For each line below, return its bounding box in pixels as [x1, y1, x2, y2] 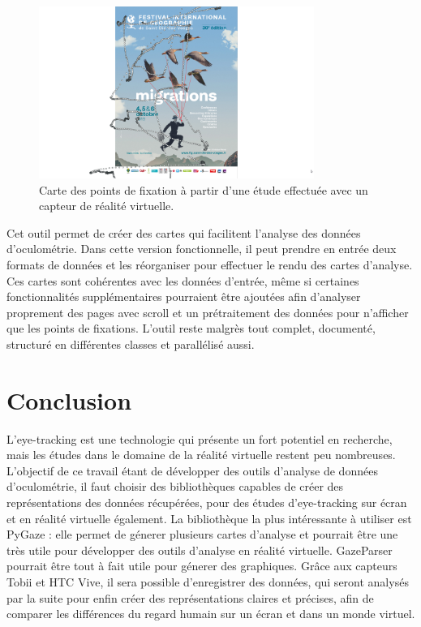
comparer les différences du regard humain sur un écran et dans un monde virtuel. [6, 605, 415, 622]
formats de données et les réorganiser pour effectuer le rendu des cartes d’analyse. [6, 256, 413, 273]
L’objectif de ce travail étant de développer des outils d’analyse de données [6, 462, 378, 479]
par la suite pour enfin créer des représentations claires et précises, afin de [6, 589, 374, 606]
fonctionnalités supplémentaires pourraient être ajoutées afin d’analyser [6, 288, 361, 305]
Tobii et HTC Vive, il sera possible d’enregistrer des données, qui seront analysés [6, 573, 409, 590]
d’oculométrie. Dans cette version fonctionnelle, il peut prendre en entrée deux [6, 240, 397, 257]
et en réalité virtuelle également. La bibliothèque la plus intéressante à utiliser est [6, 509, 412, 526]
